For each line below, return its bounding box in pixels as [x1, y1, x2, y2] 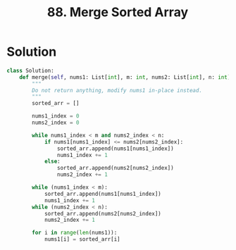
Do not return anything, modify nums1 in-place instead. [32, 87, 202, 94]
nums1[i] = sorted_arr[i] [44, 236, 120, 243]
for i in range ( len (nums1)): [32, 230, 118, 237]
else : [44, 158, 61, 165]
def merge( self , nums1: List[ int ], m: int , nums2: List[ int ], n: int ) [19, 73, 231, 81]
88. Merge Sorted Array [46, 4, 189, 20]
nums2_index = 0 [32, 119, 80, 127]
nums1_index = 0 [32, 113, 80, 120]
